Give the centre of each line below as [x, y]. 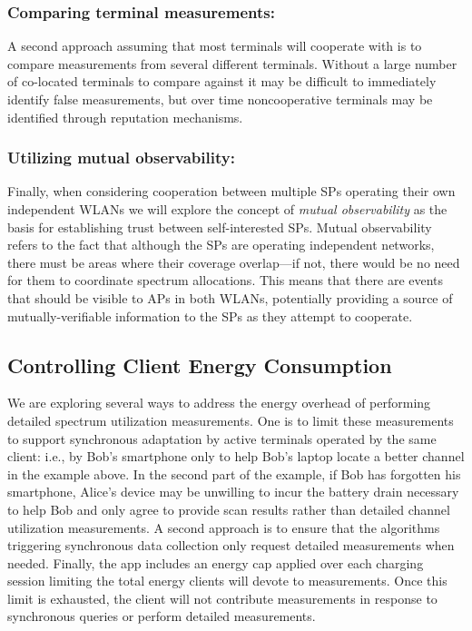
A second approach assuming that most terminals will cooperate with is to [215, 46]
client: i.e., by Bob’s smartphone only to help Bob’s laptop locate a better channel [236, 456]
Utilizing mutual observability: [121, 158]
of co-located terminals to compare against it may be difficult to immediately [222, 81]
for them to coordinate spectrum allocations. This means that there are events [226, 280]
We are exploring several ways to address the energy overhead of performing [219, 403]
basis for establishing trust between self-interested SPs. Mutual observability [220, 227]
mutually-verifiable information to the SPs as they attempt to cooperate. [210, 315]
